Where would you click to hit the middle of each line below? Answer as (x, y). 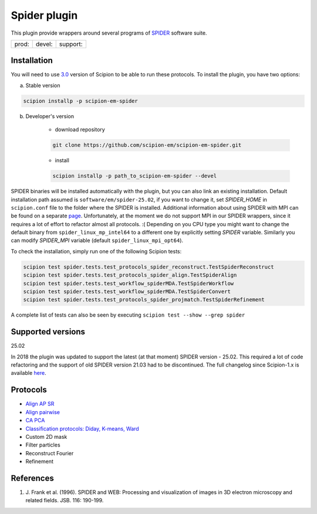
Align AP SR (40, 404)
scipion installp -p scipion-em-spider (80, 101)
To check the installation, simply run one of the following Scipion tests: (96, 251)
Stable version (43, 85)
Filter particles (43, 445)
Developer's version (50, 116)
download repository (80, 130)
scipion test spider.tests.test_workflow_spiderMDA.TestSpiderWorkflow (129, 283)
